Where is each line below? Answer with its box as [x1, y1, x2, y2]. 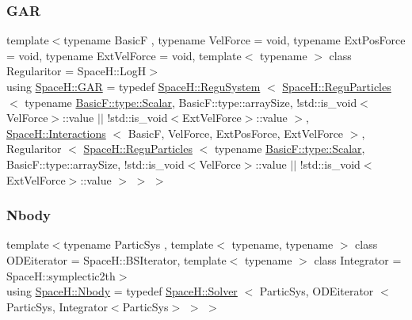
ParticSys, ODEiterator [259, 283, 374, 299]
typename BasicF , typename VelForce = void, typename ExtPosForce [63, 32, 406, 48]
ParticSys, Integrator [6, 298, 108, 314]
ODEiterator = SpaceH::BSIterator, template [6, 251, 227, 268]
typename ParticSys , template [63, 236, 214, 253]
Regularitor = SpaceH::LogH [6, 63, 147, 79]
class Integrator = [314, 251, 402, 268]
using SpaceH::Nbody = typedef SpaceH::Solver [6, 283, 238, 299]
